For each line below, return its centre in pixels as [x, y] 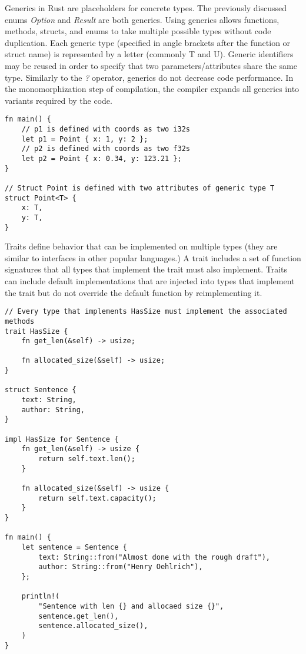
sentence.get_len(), [79, 616]
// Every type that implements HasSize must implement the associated [146, 312]
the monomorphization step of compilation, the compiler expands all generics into [152, 89]
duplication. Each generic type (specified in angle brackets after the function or [148, 42]
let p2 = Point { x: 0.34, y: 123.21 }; [102, 158]
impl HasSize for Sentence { [62, 439]
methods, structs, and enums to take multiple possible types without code [138, 31]
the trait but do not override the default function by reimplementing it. [134, 292]
